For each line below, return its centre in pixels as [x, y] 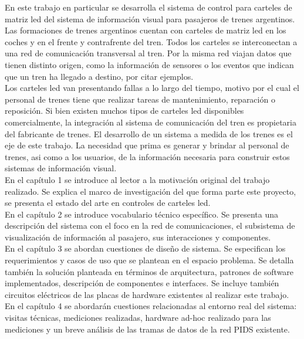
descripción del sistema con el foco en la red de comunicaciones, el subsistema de [150, 226]
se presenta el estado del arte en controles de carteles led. [108, 203]
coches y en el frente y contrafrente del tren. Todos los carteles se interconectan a [151, 41]
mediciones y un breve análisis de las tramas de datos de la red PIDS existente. [147, 329]
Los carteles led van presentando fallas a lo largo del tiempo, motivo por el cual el [152, 88]
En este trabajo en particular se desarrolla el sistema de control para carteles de [148, 7]
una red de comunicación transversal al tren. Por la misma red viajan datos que [148, 53]
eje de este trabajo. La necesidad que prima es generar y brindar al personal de [147, 145]
